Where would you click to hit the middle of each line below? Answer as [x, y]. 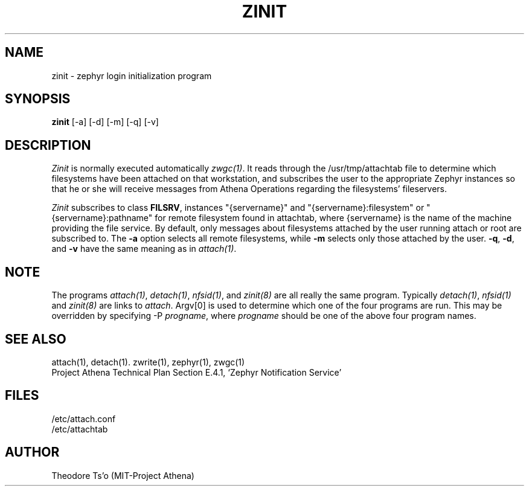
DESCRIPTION [48, 145]
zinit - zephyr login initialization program [132, 75]
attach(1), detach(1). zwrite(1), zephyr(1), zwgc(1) [148, 362]
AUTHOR [32, 452]
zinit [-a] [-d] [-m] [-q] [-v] [105, 122]
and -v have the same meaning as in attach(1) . [144, 249]
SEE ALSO [36, 339]
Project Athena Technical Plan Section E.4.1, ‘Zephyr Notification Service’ [197, 372]
